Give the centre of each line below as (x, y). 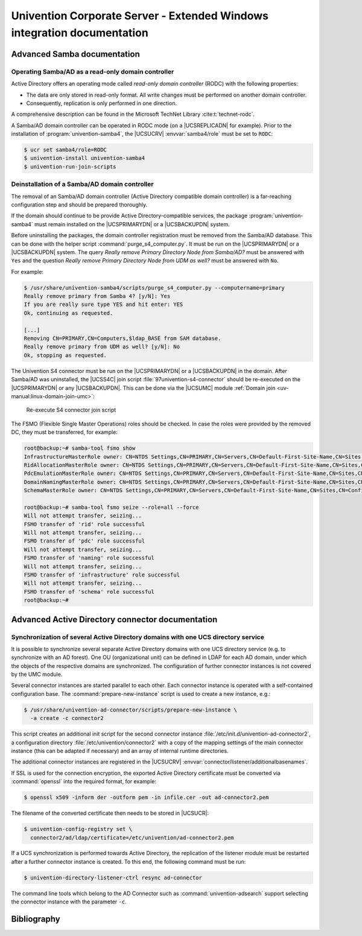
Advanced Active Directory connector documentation (114, 619)
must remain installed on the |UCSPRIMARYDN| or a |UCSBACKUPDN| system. (132, 224)
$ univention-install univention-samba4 (84, 158)
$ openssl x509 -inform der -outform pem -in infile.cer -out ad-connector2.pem (146, 798)
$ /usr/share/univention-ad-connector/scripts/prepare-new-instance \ (131, 710)
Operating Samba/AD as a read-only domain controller (93, 71)
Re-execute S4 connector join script (71, 410)
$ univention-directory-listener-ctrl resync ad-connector (113, 877)
